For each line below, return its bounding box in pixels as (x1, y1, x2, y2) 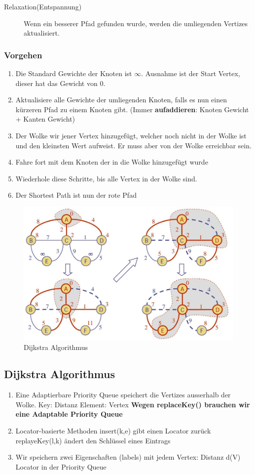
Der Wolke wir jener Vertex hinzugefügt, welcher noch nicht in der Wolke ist (15, 130, 247, 140)
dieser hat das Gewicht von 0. (15, 78, 106, 88)
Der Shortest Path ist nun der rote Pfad (15, 190, 137, 200)
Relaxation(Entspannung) (4, 1, 82, 11)
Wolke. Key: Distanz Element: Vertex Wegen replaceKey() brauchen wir (15, 399, 250, 409)
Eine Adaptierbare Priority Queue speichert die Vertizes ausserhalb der (15, 389, 231, 400)
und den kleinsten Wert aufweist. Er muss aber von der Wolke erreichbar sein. (15, 140, 252, 150)
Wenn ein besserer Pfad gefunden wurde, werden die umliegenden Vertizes (24, 18, 248, 28)
